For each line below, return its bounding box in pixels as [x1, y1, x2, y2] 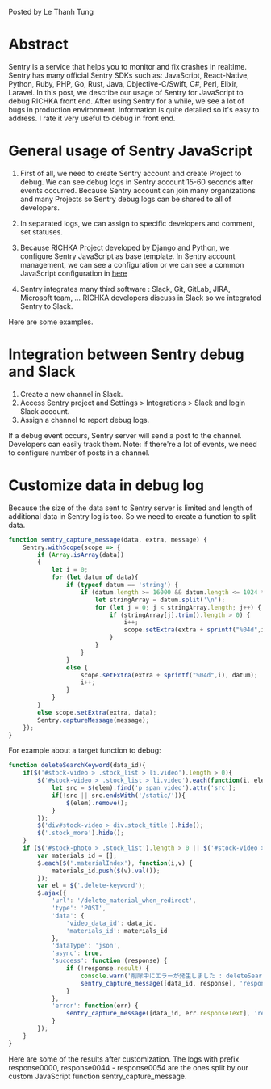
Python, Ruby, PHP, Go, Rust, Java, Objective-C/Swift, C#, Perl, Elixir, [8, 78, 239, 88]
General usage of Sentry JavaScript [8, 141, 252, 160]
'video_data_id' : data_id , [65, 919, 157, 927]
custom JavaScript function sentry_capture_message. [8, 1071, 187, 1081]
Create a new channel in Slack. [19, 389, 123, 399]
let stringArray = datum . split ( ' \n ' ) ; [94, 596, 226, 604]
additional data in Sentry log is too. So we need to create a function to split [8, 511, 256, 521]
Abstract [8, 36, 69, 53]
